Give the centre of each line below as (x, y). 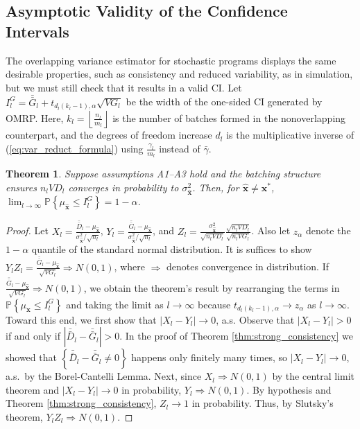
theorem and (33, 389)
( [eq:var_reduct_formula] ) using (75, 148)
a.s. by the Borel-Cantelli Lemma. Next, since (104, 376)
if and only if (33, 336)
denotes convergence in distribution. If (248, 266)
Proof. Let (27, 230)
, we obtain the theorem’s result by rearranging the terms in (212, 287)
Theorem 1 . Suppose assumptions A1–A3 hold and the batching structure (163, 174)
